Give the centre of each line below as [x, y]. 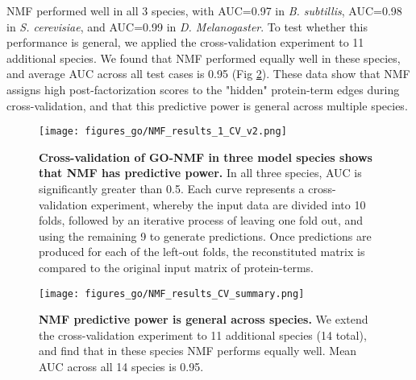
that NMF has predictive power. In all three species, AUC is [200, 173]
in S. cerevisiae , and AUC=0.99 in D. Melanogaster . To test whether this [187, 26]
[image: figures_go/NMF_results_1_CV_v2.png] [163, 132]
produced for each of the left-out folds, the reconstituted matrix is [202, 252]
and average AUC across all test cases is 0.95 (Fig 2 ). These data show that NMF [208, 74]
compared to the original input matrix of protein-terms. [176, 267]
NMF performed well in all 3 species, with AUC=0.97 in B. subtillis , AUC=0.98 [204, 10]
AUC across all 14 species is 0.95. [121, 366]
